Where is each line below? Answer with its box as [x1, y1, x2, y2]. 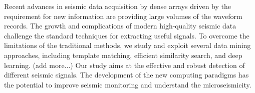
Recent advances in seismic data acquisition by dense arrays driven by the [4, 1, 231, 11]
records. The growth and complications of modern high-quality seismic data [4, 20, 236, 31]
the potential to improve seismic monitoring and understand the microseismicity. [4, 79, 251, 89]
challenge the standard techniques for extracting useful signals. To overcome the [4, 30, 249, 40]
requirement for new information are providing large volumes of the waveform [4, 10, 242, 21]
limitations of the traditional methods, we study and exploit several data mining [4, 40, 251, 50]
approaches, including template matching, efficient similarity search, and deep [4, 49, 242, 60]
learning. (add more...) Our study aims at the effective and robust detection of [4, 59, 245, 70]
